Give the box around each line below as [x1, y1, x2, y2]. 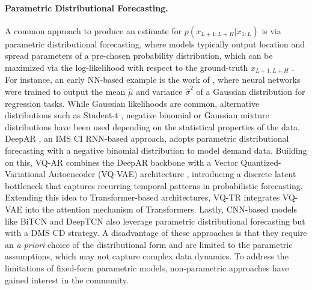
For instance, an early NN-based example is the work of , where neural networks [5, 73, 301, 86]
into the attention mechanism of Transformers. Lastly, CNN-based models [25, 202, 297, 215]
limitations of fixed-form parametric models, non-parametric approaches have [5, 261, 289, 274]
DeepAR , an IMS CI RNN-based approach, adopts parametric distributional [5, 132, 289, 145]
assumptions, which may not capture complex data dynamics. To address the [5, 250, 289, 262]
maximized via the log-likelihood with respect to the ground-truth [5, 61, 248, 73]
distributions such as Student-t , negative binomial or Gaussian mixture [5, 109, 269, 121]
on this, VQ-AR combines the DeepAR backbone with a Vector [5, 156, 238, 168]
